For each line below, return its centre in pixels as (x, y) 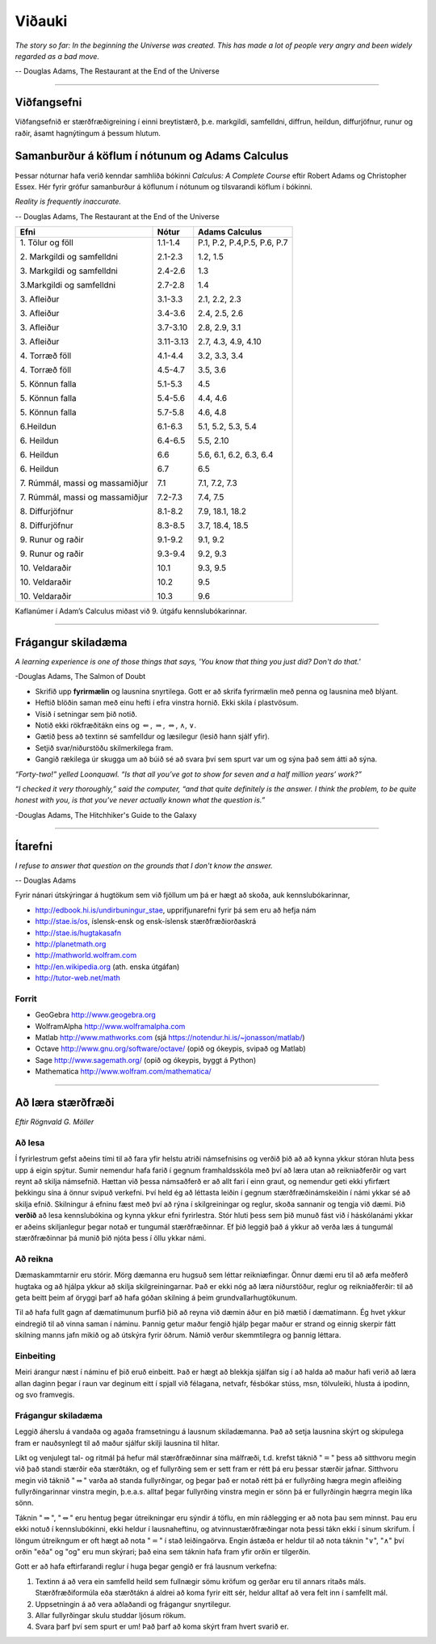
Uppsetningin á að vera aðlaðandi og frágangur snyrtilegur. (133, 1604)
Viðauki (41, 21)
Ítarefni (34, 846)
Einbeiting (35, 1355)
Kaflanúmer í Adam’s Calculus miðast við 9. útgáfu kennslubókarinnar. (131, 611)
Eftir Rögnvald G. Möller (55, 1122)
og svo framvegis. (45, 1395)
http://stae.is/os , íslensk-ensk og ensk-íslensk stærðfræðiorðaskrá (146, 921)
